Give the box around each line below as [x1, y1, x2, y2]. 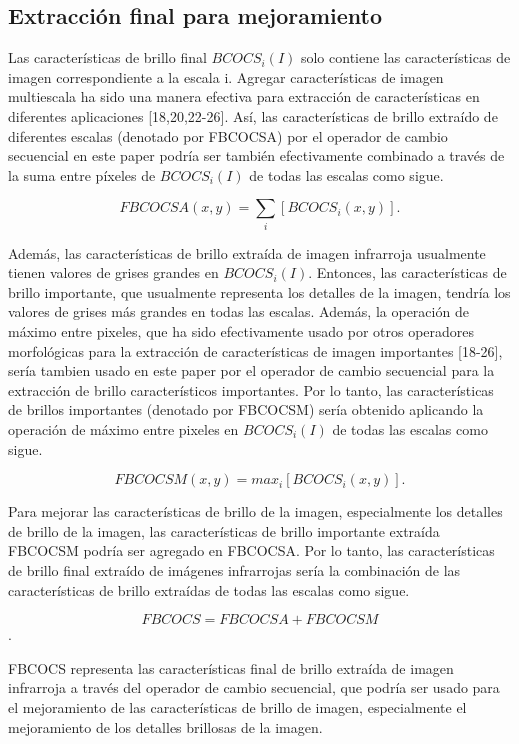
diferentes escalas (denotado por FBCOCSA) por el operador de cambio [8, 125, 448, 146]
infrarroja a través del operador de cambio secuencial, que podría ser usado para [8, 677, 500, 698]
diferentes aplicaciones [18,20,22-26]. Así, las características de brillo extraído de [8, 105, 498, 126]
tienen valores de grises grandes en [8, 262, 219, 283]
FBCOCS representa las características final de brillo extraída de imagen [8, 657, 454, 678]
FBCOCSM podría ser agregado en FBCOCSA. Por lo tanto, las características [8, 540, 495, 561]
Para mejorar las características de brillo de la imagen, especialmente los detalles [8, 501, 503, 522]
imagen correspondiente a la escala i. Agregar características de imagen [8, 66, 444, 87]
